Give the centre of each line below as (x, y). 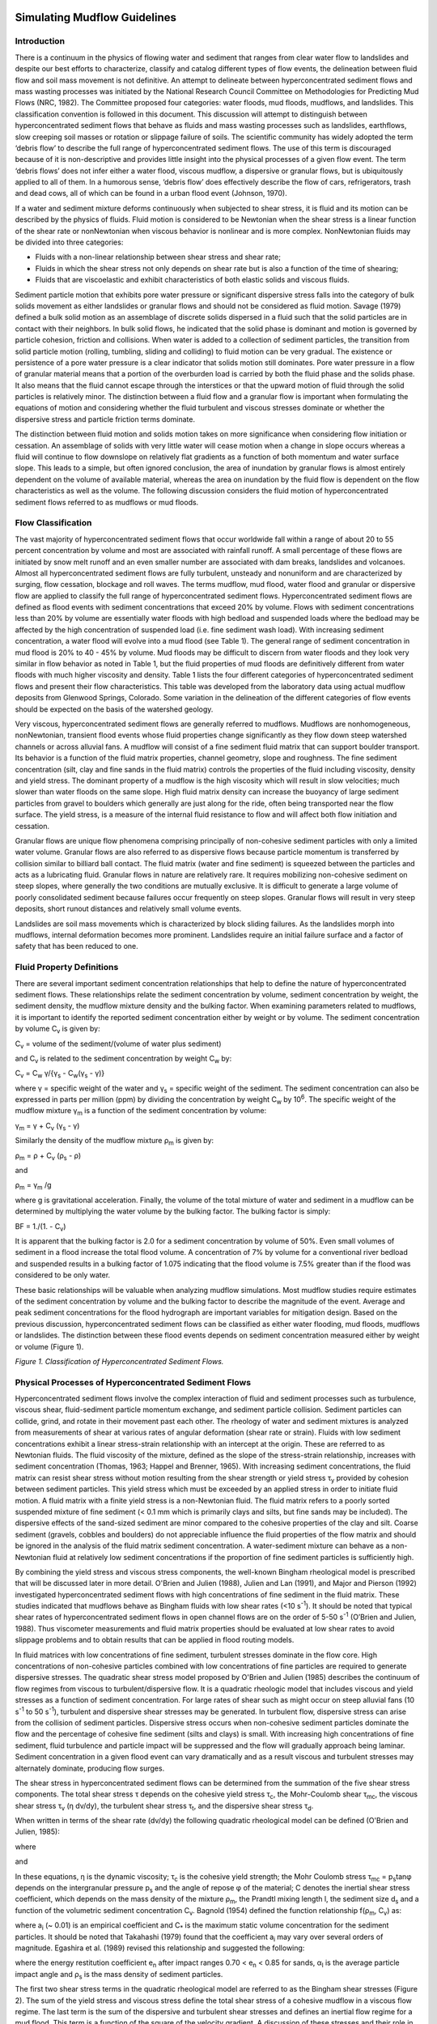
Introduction (40, 41)
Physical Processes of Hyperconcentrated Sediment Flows (133, 1382)
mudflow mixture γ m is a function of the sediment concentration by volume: (141, 1112)
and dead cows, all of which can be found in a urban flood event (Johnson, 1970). (151, 193)
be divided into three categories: (69, 242)
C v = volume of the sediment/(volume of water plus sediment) (118, 1044)
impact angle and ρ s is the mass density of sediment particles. (119, 1975)
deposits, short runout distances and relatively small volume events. (128, 909)
